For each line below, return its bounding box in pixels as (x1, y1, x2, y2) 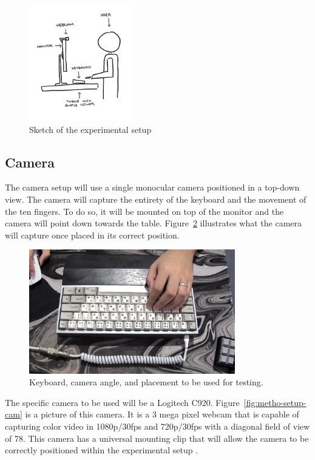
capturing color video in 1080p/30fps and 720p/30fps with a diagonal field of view (5, 420, 310, 433)
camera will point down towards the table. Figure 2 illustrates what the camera (5, 217, 302, 229)
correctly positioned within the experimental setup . (5, 444, 198, 456)
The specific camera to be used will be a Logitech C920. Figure (5, 396, 240, 408)
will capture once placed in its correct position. (5, 228, 180, 241)
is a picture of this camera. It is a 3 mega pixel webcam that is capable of (25, 408, 299, 421)
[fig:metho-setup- (243, 396, 307, 408)
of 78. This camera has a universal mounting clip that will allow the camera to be (5, 431, 309, 444)
